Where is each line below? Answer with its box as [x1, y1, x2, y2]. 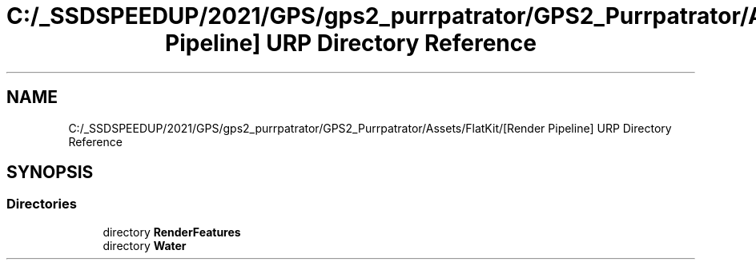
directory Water [103, 238, 187, 252]
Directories [6, 196, 77, 212]
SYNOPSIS [6, 162, 94, 183]
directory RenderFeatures [103, 224, 241, 239]
